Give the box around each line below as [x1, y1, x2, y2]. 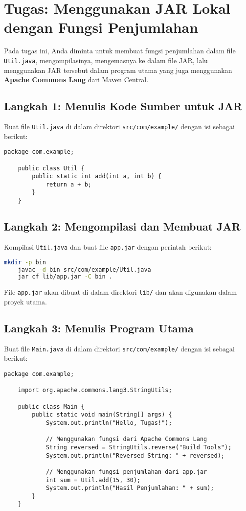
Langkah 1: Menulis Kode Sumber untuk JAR [4, 98, 243, 114]
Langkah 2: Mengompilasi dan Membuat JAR [4, 219, 241, 234]
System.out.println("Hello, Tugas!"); [45, 419, 172, 426]
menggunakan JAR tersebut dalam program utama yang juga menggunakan [4, 65, 232, 75]
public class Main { [18, 403, 85, 410]
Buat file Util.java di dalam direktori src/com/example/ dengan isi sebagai [4, 121, 235, 131]
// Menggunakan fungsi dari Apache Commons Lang [45, 436, 207, 443]
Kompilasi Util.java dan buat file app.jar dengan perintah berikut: [4, 242, 212, 252]
